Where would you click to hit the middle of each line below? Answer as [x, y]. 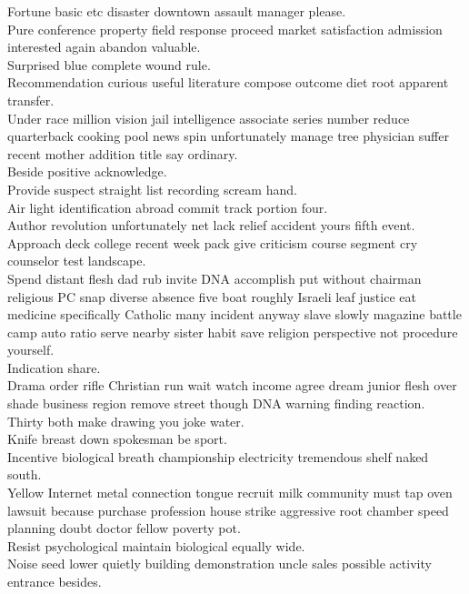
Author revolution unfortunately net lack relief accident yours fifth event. [211, 225]
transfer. [31, 100]
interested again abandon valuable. [104, 47]
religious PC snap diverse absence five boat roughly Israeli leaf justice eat [212, 296]
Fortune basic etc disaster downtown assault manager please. [177, 11]
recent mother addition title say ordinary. [123, 153]
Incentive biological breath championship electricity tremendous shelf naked [218, 456]
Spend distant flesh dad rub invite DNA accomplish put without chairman [215, 278]
